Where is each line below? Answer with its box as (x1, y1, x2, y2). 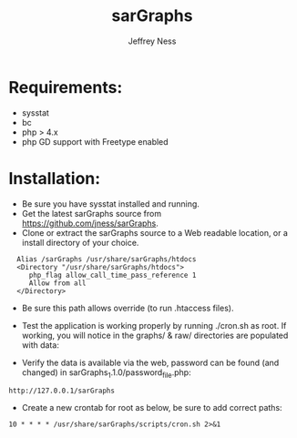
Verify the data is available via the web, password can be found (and (21, 357, 280, 368)
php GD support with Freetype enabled (21, 136, 169, 147)
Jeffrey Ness (128, 36, 177, 46)
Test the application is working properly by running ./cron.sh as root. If (21, 320, 287, 331)
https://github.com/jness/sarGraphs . (21, 218, 159, 229)
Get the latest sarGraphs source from (21, 208, 161, 219)
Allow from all (28, 279, 87, 288)
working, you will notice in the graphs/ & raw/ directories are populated (21, 330, 289, 341)
